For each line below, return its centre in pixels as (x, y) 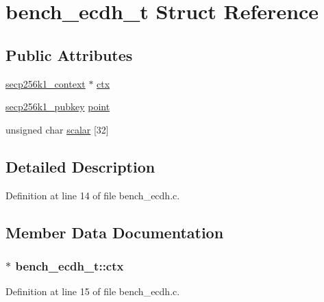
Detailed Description (80, 166)
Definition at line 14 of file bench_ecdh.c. (93, 195)
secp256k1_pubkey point (58, 106)
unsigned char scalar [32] (57, 129)
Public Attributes (69, 54)
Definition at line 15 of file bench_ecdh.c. (93, 291)
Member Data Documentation (115, 232)
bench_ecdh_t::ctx (70, 265)
